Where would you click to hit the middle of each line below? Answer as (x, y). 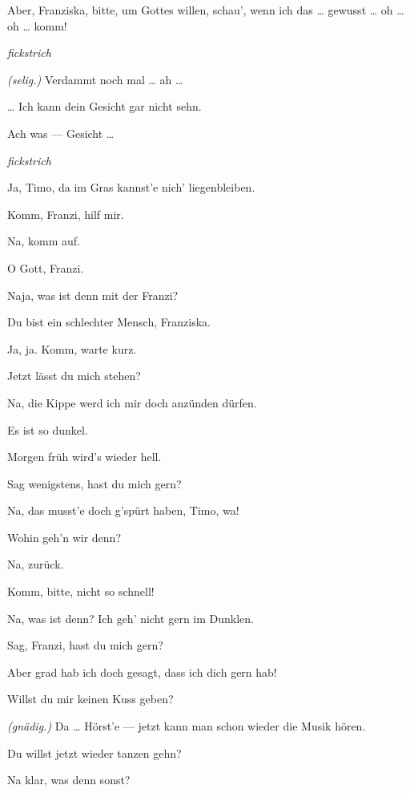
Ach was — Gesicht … (61, 133)
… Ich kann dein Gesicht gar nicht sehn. (105, 106)
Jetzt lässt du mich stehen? (74, 376)
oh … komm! (37, 25)
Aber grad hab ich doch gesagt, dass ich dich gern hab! (142, 672)
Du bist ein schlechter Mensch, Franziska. (109, 322)
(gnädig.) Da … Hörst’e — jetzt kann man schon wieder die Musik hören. (187, 726)
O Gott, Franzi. (46, 267)
